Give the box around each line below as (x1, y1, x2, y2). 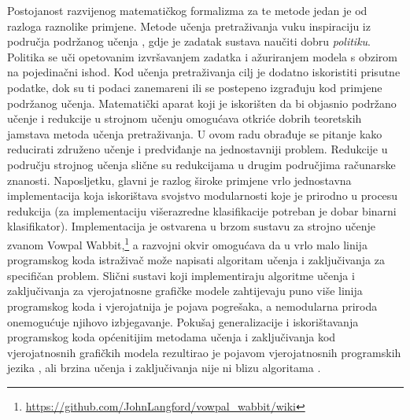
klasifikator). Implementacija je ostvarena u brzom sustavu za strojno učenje (7, 218, 375, 234)
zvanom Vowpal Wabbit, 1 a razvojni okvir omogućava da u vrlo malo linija (7, 234, 368, 252)
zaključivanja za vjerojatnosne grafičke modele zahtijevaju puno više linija (7, 282, 363, 299)
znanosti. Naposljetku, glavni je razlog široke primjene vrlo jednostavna (7, 171, 352, 188)
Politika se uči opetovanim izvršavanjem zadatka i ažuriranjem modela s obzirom (7, 48, 398, 64)
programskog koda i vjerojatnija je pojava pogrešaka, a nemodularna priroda (7, 297, 378, 314)
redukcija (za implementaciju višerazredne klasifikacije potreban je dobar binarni (7, 202, 397, 219)
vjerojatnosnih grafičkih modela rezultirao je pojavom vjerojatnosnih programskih (7, 344, 401, 360)
